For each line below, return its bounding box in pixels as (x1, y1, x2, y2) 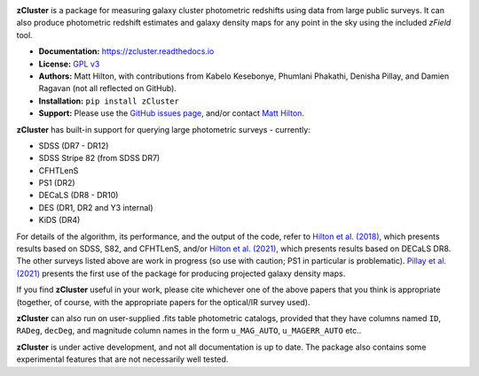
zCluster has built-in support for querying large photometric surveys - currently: (16, 124, 310, 134)
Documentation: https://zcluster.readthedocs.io (38, 46, 215, 57)
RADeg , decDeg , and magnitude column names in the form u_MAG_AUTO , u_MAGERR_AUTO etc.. (16, 326, 362, 336)
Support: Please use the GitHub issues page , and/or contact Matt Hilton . (38, 108, 305, 119)
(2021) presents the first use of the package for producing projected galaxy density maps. (16, 268, 346, 279)
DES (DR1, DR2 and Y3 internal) (38, 202, 154, 212)
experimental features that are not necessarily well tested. (16, 354, 229, 364)
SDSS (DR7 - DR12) (38, 140, 109, 150)
